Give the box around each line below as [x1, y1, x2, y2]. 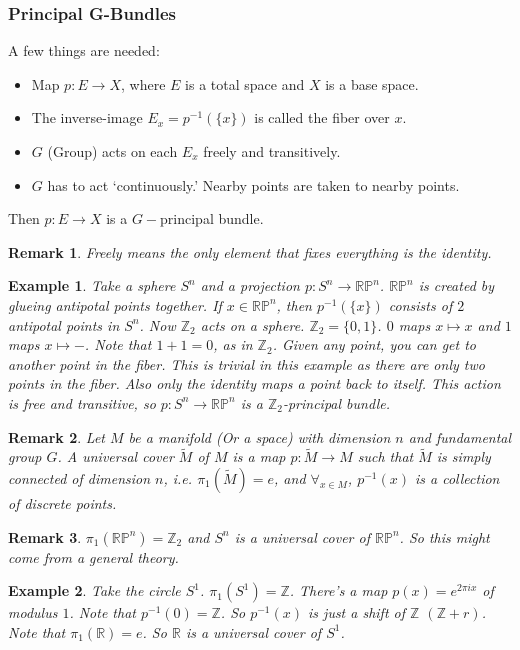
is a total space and [185, 73, 305, 94]
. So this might [399, 526, 490, 547]
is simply [436, 446, 491, 467]
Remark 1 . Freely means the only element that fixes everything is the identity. [8, 241, 492, 262]
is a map [232, 446, 286, 467]
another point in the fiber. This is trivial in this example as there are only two [8, 353, 485, 374]
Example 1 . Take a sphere [8, 275, 176, 296]
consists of [388, 294, 453, 315]
